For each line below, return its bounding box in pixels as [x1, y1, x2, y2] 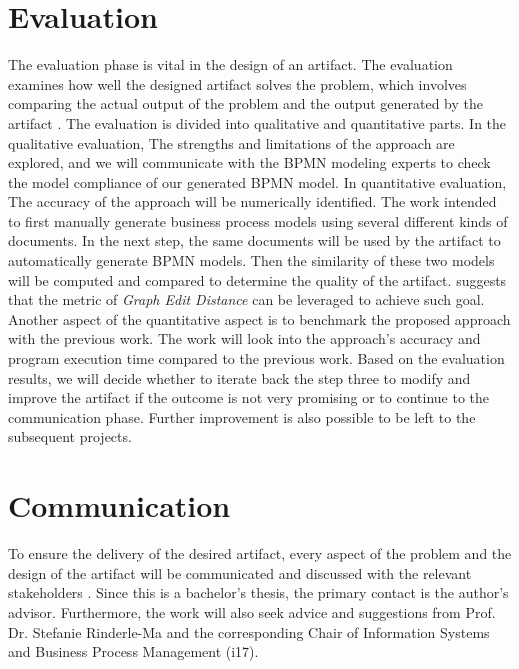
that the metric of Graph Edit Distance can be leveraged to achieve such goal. [8, 289, 485, 310]
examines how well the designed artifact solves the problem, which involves [8, 73, 467, 94]
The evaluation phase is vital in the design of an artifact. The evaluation [8, 54, 453, 75]
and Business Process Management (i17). [8, 641, 259, 662]
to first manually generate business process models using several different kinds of [8, 210, 508, 231]
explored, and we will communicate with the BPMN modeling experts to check [8, 152, 491, 173]
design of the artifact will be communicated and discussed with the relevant [8, 562, 472, 583]
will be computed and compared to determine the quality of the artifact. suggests [8, 269, 507, 290]
